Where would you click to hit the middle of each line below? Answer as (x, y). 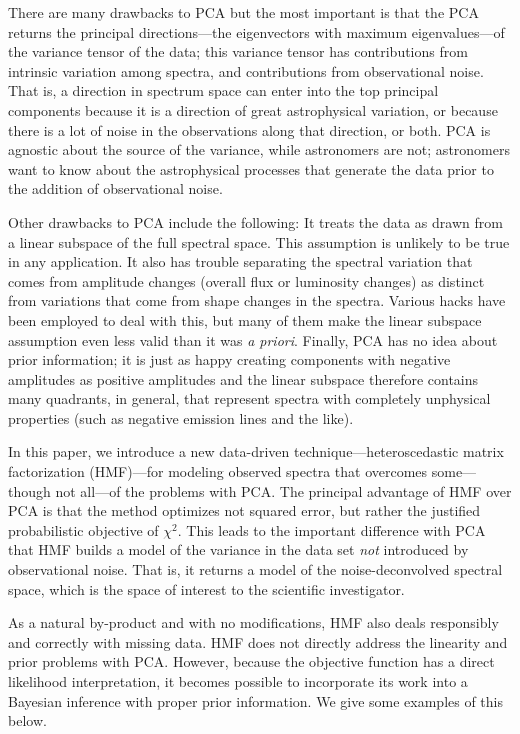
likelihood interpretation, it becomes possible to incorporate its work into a (238, 681)
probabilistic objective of (83, 529)
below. (27, 720)
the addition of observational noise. (115, 188)
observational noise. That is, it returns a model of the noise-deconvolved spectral (255, 569)
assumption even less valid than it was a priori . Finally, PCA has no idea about (253, 339)
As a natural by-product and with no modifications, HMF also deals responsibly (253, 622)
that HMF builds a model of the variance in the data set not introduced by (238, 549)
